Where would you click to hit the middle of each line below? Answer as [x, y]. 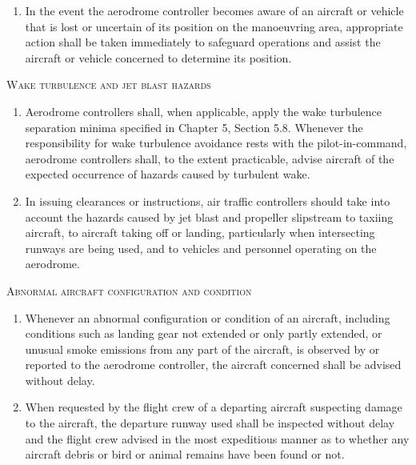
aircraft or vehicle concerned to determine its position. [158, 57]
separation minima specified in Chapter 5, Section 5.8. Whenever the [194, 127]
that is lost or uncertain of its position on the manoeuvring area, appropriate [214, 26]
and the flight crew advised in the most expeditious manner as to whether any [217, 438]
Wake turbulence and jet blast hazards [109, 84]
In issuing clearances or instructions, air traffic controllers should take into [208, 200]
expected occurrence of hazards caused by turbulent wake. [168, 174]
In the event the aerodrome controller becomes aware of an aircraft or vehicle [214, 10]
